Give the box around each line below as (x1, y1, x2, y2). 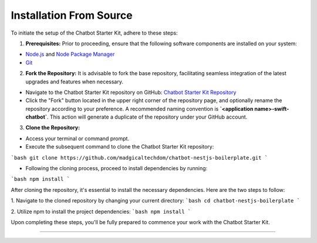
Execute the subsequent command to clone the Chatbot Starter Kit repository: (25, 143, 214, 150)
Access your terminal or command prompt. (25, 135, 129, 142)
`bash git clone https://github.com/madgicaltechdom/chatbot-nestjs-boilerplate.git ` (11, 154, 268, 161)
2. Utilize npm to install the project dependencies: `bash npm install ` (11, 208, 191, 215)
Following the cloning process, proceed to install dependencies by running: (25, 165, 208, 172)
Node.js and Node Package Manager (25, 50, 115, 58)
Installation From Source (11, 9, 133, 22)
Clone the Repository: (25, 124, 80, 131)
